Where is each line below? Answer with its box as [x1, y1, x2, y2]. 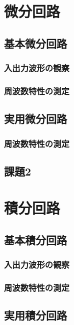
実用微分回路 [4, 111, 67, 126]
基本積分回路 [4, 232, 67, 248]
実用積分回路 [4, 307, 67, 323]
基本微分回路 [4, 35, 67, 51]
